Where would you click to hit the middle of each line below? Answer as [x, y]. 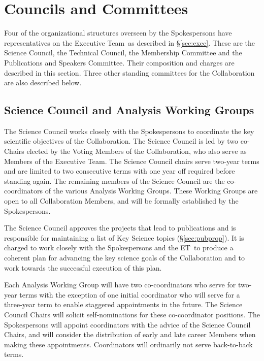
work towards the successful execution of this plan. [83, 267]
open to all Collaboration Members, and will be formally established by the [121, 201]
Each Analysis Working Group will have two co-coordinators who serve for [120, 285]
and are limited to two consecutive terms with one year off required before [120, 171]
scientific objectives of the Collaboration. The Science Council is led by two [121, 141]
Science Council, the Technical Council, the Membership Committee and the [123, 53]
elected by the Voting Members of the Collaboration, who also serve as [137, 151]
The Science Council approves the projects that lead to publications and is [120, 228]
